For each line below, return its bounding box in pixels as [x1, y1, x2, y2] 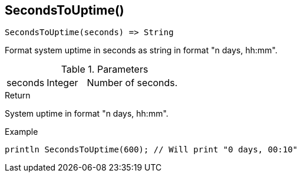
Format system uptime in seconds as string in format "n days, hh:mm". [5, 45, 277, 56]
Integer [47, 77, 78, 89]
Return [5, 90, 31, 101]
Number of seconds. [87, 77, 178, 89]
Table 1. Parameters [61, 63, 148, 76]
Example [5, 127, 38, 137]
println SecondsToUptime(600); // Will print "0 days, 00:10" [5, 145, 298, 155]
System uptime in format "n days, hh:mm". [5, 108, 168, 119]
